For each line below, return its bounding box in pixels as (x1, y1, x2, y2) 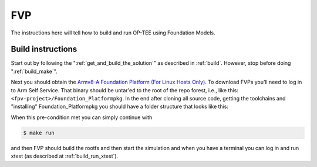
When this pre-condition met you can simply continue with (11, 114, 153, 121)
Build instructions (11, 44, 77, 54)
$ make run (23, 129, 55, 136)
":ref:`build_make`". (11, 68, 58, 75)
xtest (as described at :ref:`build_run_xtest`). (11, 152, 119, 160)
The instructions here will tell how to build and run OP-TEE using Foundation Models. (11, 29, 215, 36)
